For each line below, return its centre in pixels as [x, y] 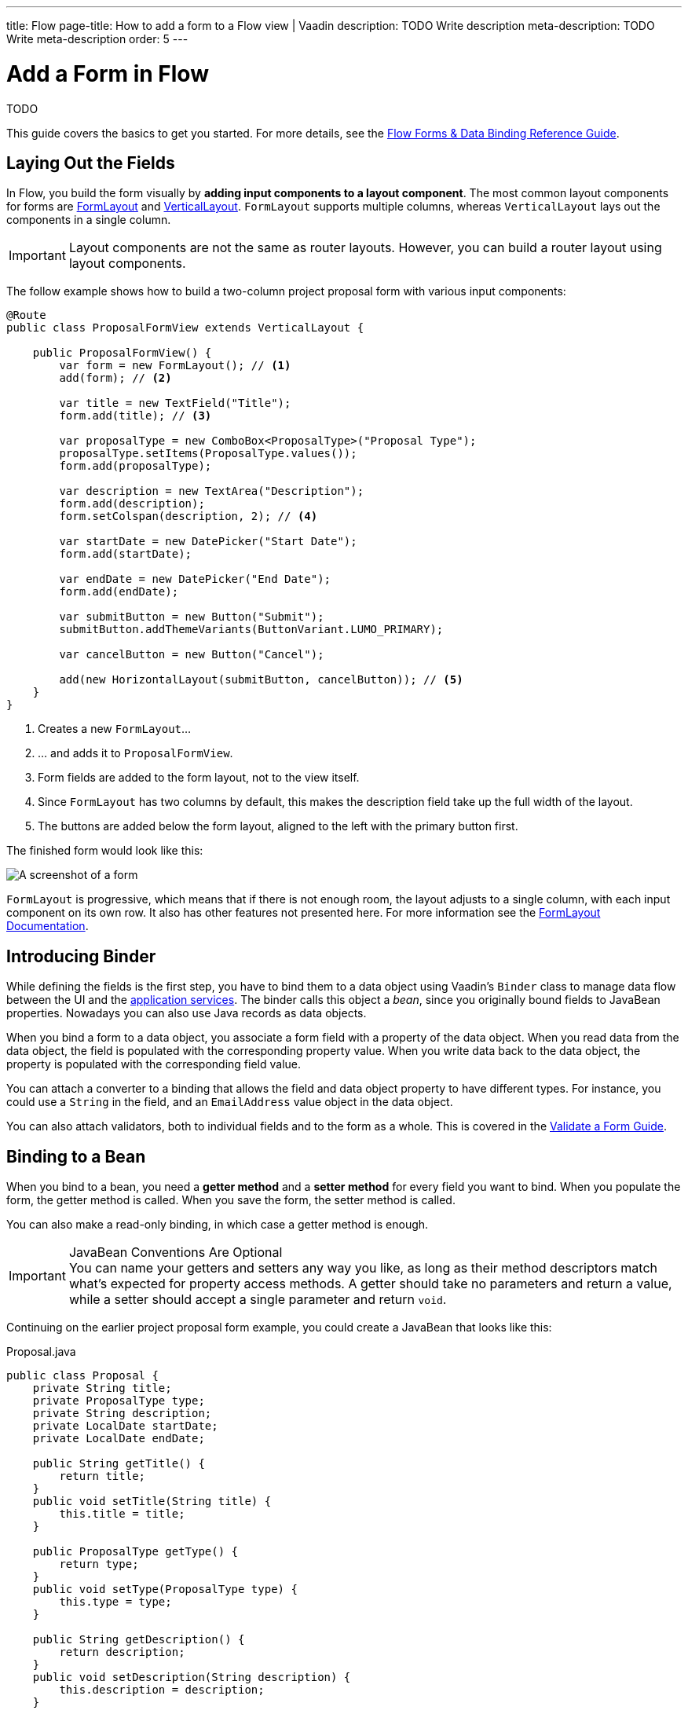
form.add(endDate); [119, 592]
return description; [122, 1652]
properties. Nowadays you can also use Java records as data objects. [187, 1013]
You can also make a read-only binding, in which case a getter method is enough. [218, 1225]
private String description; [122, 1414]
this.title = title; [122, 1514]
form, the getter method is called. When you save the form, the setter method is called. [231, 1200]
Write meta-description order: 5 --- [97, 39]
